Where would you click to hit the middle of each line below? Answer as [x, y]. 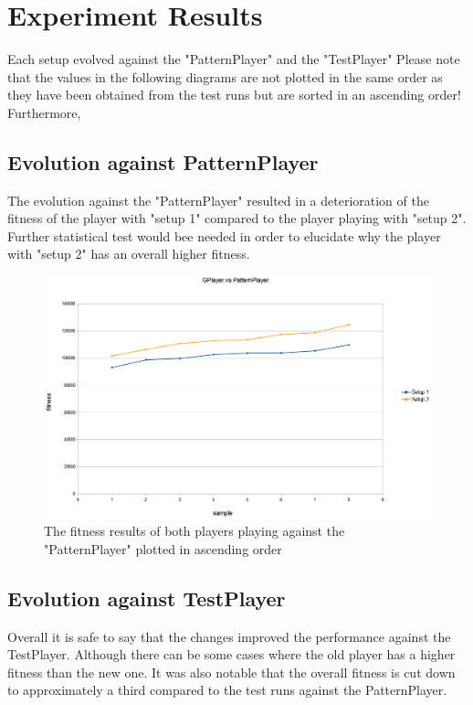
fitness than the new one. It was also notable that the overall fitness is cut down [231, 672]
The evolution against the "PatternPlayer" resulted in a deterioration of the [218, 200]
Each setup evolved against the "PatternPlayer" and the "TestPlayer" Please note [234, 59]
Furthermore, [44, 112]
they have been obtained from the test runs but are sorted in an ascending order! [234, 95]
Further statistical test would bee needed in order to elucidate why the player [224, 235]
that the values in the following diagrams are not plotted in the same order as [225, 76]
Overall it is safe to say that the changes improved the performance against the [229, 636]
